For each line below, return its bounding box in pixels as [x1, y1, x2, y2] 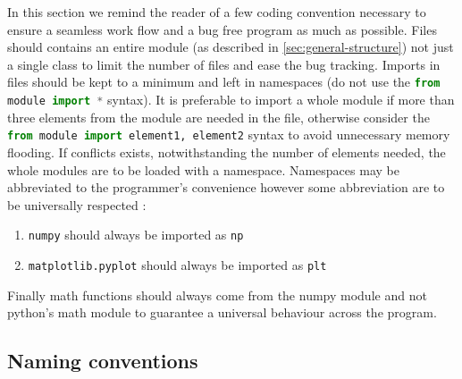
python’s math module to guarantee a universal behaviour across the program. [7, 303, 437, 322]
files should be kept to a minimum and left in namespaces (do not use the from [7, 72, 441, 91]
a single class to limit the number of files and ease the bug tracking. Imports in [7, 55, 441, 73]
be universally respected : [7, 195, 147, 214]
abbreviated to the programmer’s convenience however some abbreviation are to [7, 178, 445, 197]
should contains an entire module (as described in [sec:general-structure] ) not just [7, 38, 454, 56]
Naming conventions [7, 347, 198, 375]
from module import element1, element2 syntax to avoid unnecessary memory [7, 125, 450, 144]
